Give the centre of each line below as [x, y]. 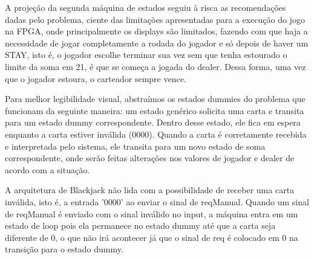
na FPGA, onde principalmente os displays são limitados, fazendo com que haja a [156, 31]
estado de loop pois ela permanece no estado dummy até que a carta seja [140, 225]
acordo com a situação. [47, 169]
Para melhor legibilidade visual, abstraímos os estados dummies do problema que [155, 99]
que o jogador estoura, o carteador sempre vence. [96, 78]
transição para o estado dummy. [64, 249]
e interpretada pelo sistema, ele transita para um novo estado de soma [135, 146]
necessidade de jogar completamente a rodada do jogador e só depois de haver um [157, 43]
